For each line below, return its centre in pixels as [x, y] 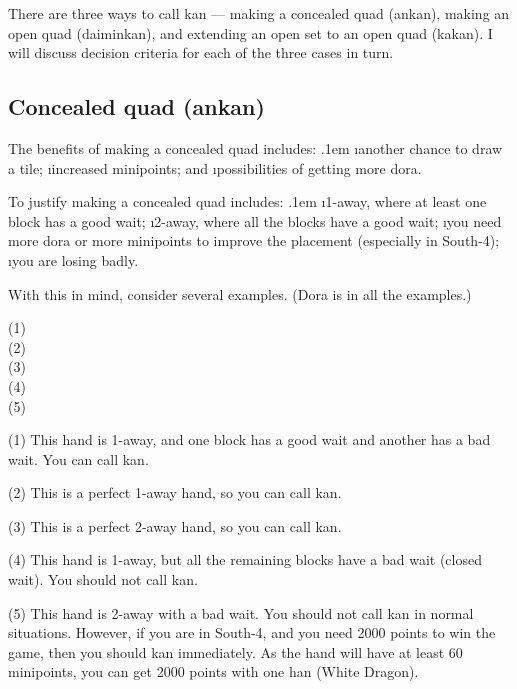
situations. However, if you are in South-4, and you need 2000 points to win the [252, 632]
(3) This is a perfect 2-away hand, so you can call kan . [175, 525]
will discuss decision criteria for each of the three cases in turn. [201, 52]
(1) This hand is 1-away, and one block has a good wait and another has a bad [249, 439]
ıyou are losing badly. [73, 259]
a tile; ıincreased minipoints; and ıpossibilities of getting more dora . [215, 167]
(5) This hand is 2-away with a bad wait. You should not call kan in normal [241, 612]
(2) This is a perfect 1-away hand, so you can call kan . [175, 492]
